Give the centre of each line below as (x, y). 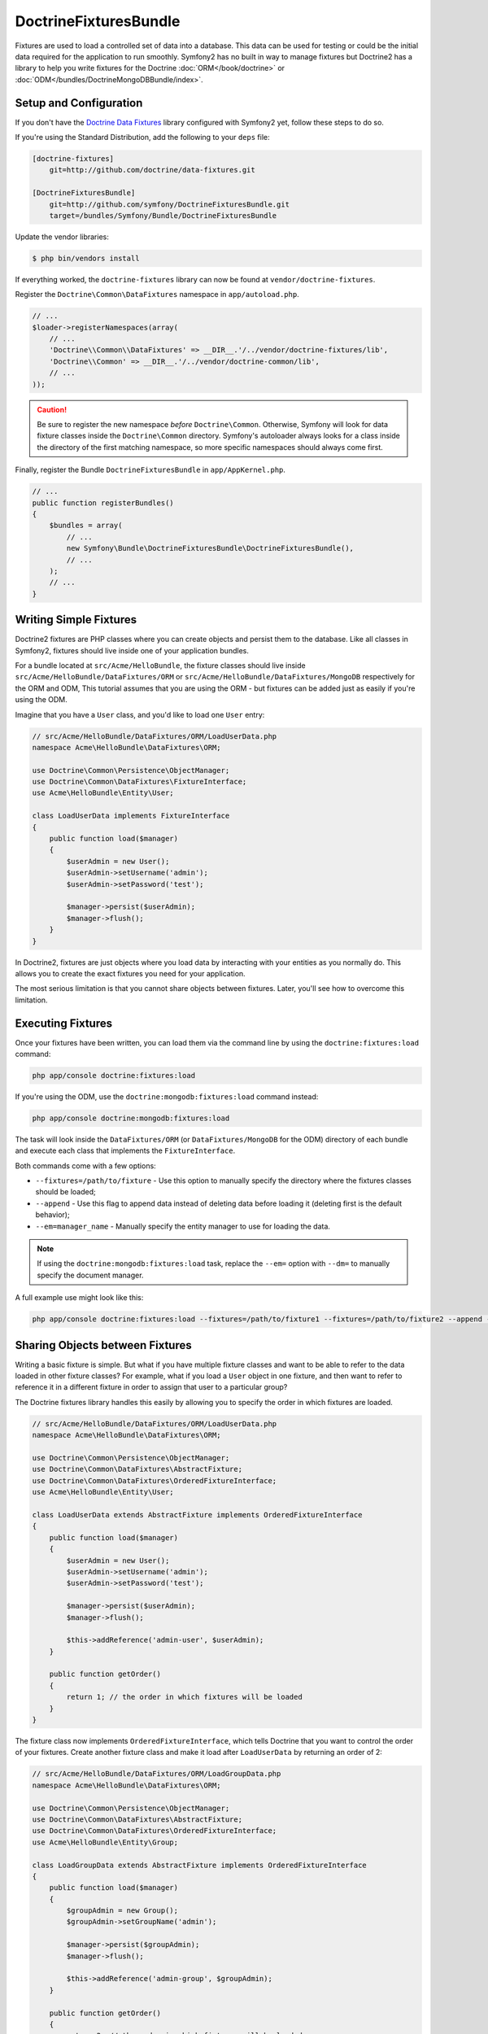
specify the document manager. (90, 1275)
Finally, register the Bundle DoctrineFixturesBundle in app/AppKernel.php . (150, 470)
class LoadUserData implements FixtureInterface (131, 816)
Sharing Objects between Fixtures (103, 1345)
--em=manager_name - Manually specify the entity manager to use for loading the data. (183, 1226)
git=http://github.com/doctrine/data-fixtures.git (152, 170)
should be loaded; (66, 1192)
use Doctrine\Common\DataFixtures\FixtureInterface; (139, 782)
